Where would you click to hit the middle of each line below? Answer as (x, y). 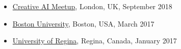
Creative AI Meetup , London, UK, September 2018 (92, 6)
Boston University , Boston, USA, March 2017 (83, 23)
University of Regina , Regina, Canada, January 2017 (95, 41)
